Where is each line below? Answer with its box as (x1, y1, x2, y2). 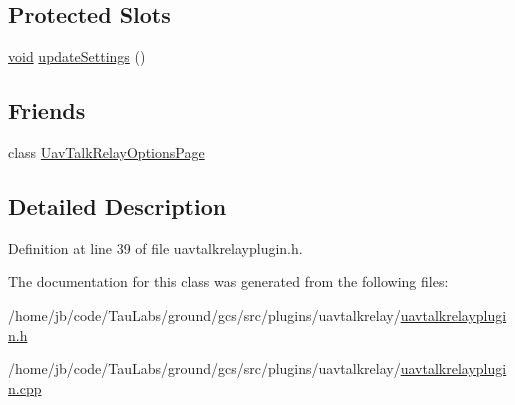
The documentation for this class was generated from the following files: (8, 271, 449, 292)
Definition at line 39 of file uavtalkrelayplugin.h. (8, 237, 303, 258)
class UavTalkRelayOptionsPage (8, 142, 205, 162)
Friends (8, 95, 86, 126)
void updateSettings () (8, 46, 146, 67)
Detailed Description (8, 190, 227, 221)
